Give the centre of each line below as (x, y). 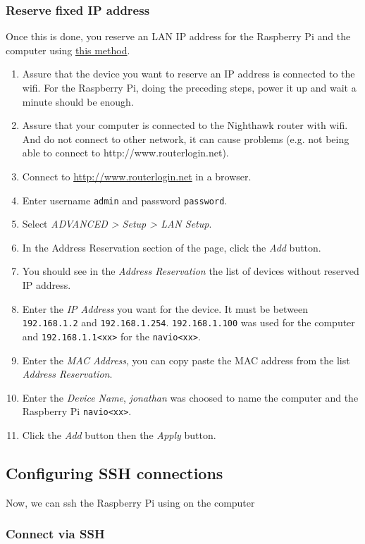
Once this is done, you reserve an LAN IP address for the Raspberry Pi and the (178, 36)
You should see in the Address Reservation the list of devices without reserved (191, 271)
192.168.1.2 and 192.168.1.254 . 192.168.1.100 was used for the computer (188, 322)
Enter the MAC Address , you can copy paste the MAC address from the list (186, 360)
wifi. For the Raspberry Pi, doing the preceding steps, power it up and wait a (189, 87)
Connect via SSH (55, 534)
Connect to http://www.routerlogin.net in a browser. (137, 176)
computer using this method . (68, 50)
